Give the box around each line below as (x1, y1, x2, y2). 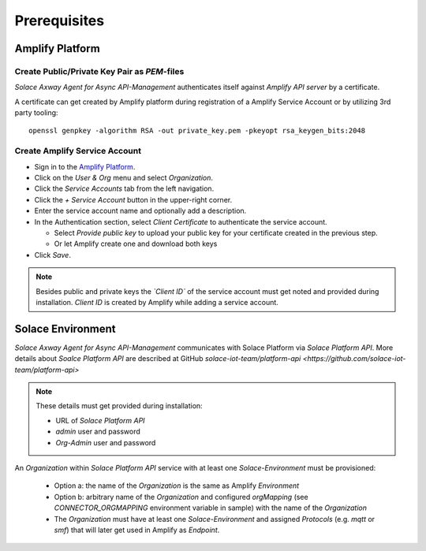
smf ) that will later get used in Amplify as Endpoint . (54, 525, 220, 534)
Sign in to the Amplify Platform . (34, 162, 136, 171)
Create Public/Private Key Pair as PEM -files (14, 65, 185, 76)
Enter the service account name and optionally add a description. (34, 206, 247, 216)
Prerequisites (14, 12, 105, 29)
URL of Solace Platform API (55, 415, 145, 425)
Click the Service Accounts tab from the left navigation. (34, 184, 215, 193)
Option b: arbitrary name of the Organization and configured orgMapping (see (54, 492, 308, 501)
